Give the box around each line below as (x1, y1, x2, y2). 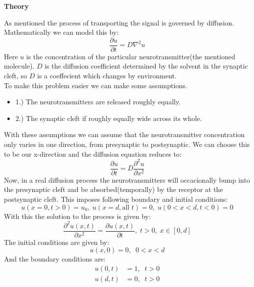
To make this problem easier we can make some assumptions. (4, 80, 187, 90)
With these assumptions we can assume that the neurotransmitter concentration (4, 129, 245, 140)
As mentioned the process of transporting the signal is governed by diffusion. (4, 17, 234, 27)
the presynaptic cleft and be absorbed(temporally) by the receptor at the (4, 184, 223, 194)
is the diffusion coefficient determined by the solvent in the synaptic (45, 61, 248, 71)
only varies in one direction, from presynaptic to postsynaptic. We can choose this (4, 139, 250, 149)
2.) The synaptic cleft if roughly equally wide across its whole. (15, 113, 202, 123)
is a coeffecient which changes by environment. (37, 71, 177, 81)
